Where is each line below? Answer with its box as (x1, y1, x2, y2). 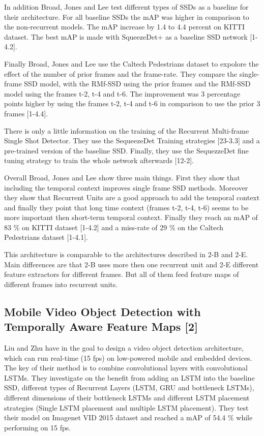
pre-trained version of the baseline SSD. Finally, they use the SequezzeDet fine (4, 145, 249, 155)
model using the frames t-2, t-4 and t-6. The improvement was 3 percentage (4, 88, 241, 99)
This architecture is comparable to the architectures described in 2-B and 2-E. (4, 249, 248, 260)
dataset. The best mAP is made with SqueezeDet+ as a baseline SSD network (4, 31, 248, 42)
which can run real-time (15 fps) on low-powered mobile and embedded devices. (4, 352, 252, 363)
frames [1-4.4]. (4, 108, 48, 118)
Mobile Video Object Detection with (4, 303, 201, 319)
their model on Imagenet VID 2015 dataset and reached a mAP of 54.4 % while (4, 412, 253, 423)
